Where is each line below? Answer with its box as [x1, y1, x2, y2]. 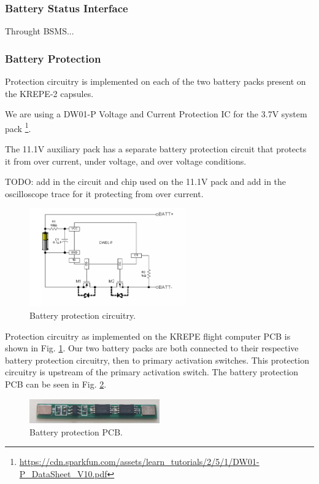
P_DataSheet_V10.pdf [19, 467, 107, 480]
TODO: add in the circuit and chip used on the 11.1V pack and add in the [5, 175, 286, 188]
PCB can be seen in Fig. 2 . [5, 377, 107, 390]
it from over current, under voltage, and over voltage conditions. [5, 154, 247, 167]
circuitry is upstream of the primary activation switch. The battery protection [5, 365, 299, 378]
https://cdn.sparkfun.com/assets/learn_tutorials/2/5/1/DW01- [19, 455, 259, 468]
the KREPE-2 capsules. [5, 87, 94, 100]
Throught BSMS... [5, 25, 74, 37]
